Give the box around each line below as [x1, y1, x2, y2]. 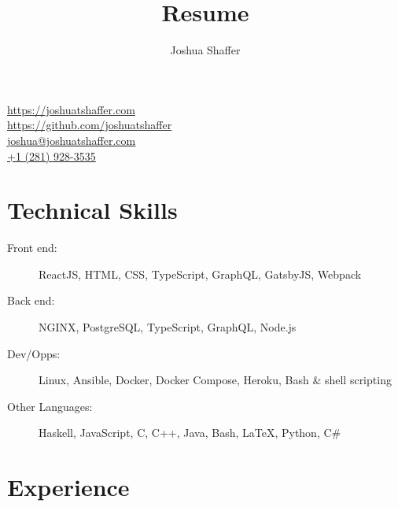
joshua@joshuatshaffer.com [7, 131, 136, 148]
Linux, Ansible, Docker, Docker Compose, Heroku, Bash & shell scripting [39, 372, 392, 388]
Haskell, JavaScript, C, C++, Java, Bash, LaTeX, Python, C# [39, 424, 341, 441]
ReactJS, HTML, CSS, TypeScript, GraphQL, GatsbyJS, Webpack [39, 265, 362, 282]
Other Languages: [7, 398, 93, 414]
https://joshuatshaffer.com [7, 101, 135, 117]
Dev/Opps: [7, 345, 61, 361]
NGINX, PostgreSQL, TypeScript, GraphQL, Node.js [39, 319, 297, 335]
